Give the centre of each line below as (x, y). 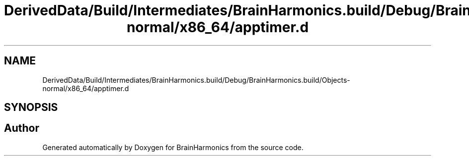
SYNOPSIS (31, 107)
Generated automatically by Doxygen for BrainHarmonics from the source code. (173, 147)
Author (22, 128)
